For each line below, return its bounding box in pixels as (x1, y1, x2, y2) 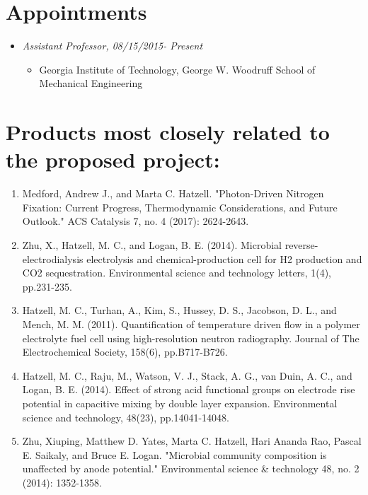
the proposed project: (6, 145, 220, 174)
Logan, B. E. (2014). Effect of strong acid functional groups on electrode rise (22, 382, 355, 397)
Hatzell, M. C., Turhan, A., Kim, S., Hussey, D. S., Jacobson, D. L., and (22, 303, 337, 318)
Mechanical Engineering (39, 76, 143, 91)
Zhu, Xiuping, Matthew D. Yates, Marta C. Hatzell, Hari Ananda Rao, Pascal (22, 433, 362, 448)
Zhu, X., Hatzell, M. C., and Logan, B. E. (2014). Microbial (22, 238, 282, 252)
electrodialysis (22, 251, 84, 266)
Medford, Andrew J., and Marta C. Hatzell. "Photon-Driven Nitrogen (22, 186, 324, 201)
